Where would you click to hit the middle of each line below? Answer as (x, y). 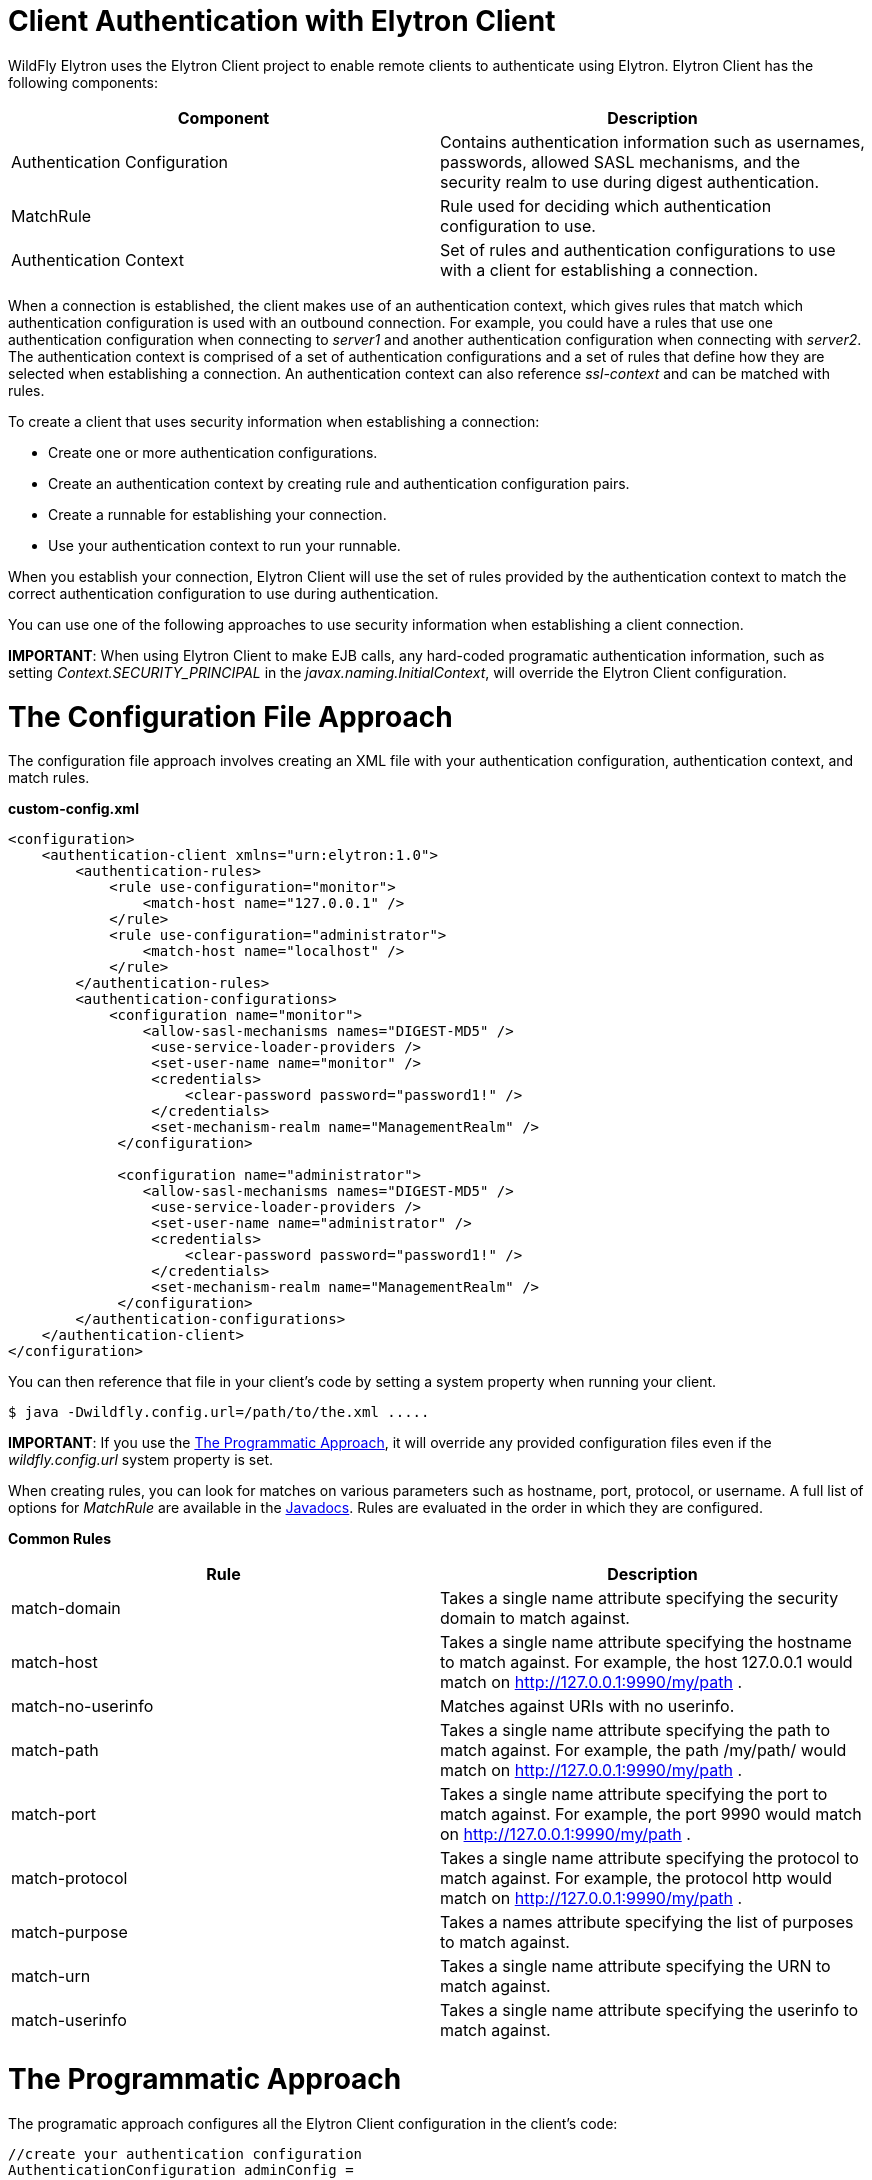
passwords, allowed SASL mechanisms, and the (620, 161)
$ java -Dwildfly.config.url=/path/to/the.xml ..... (219, 1412)
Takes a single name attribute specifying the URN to (635, 1966)
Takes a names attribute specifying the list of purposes (647, 1922)
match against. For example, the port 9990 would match (651, 1814)
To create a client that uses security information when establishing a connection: (274, 421)
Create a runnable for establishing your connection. (217, 514)
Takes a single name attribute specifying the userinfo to (649, 2010)
